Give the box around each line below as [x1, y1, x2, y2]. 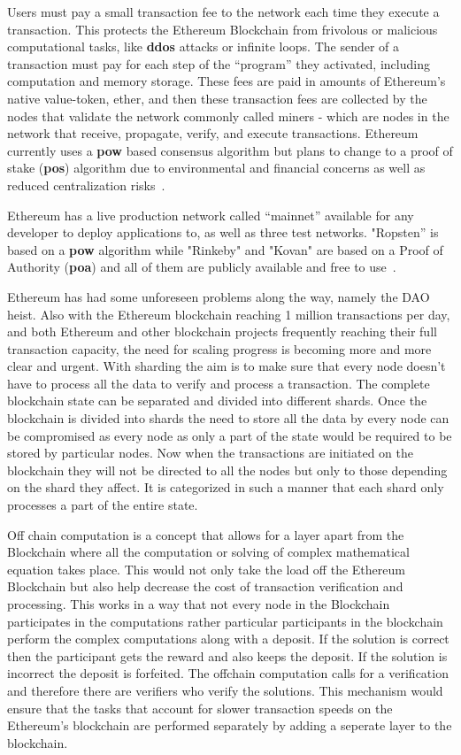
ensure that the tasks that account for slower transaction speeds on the [7, 698, 393, 717]
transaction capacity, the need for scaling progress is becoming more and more [7, 339, 432, 358]
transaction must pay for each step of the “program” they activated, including [7, 54, 430, 73]
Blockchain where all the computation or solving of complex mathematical [7, 543, 410, 561]
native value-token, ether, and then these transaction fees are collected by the [7, 89, 427, 107]
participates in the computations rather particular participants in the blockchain [7, 612, 443, 630]
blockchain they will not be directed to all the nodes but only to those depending [7, 460, 448, 479]
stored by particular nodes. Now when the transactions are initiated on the [7, 443, 414, 462]
